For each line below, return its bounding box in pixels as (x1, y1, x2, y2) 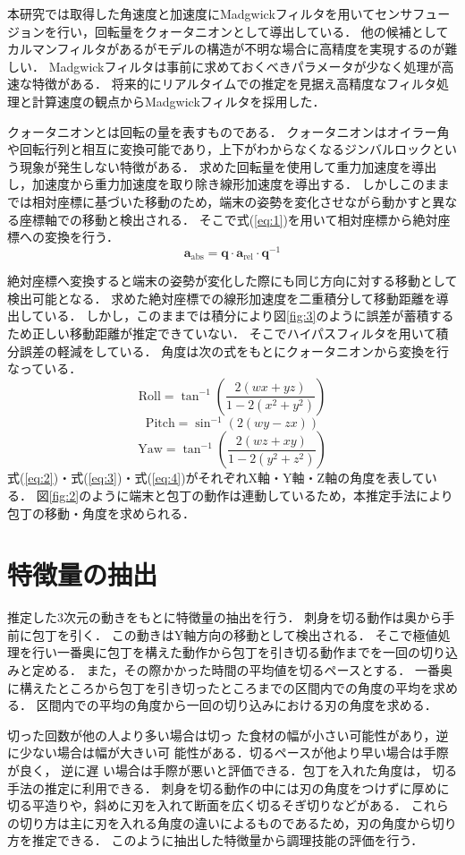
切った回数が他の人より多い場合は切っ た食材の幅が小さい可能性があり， (7, 725, 436, 744)
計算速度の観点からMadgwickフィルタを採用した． (31, 91, 325, 110)
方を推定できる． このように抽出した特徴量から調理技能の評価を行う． (7, 831, 424, 850)
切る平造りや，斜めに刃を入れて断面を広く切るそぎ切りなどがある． (7, 796, 408, 815)
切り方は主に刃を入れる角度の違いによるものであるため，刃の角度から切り (19, 813, 457, 832)
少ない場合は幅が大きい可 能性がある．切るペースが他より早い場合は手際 (19, 743, 449, 762)
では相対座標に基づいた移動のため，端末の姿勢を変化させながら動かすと (7, 192, 433, 210)
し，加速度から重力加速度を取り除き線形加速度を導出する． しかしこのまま (7, 175, 450, 193)
